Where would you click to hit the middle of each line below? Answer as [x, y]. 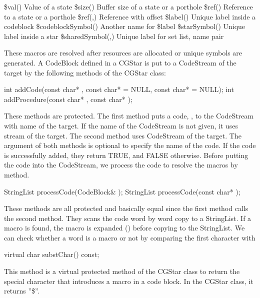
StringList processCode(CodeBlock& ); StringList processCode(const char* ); [122, 191]
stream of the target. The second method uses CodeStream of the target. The [123, 135]
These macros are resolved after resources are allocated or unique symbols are [123, 53]
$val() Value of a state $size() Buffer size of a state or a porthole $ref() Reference [128, 6]
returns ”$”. [22, 291]
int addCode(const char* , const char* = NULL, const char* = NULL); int [119, 89]
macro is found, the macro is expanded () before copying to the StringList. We [124, 228]
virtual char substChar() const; [52, 254]
